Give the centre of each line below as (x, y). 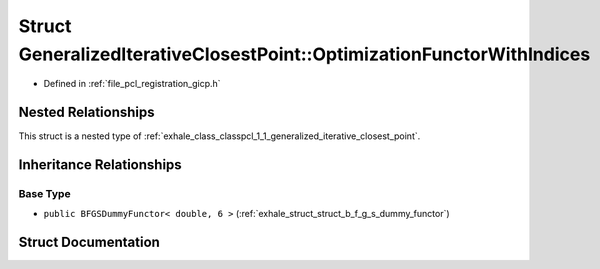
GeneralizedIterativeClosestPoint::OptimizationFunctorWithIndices (304, 54)
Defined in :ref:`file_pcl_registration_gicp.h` (132, 84)
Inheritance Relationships (100, 165)
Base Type (44, 194)
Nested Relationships (86, 112)
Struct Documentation (89, 242)
